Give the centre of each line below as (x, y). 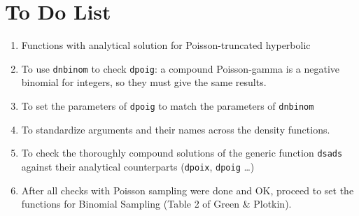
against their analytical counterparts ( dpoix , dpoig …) (138, 166)
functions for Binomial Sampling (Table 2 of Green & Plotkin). (156, 204)
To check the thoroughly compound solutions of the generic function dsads (182, 153)
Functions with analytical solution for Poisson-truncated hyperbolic (166, 45)
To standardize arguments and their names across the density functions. (176, 129)
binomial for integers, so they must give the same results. (144, 82)
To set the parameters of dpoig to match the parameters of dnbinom (168, 105)
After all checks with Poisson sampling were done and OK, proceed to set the (188, 190)
